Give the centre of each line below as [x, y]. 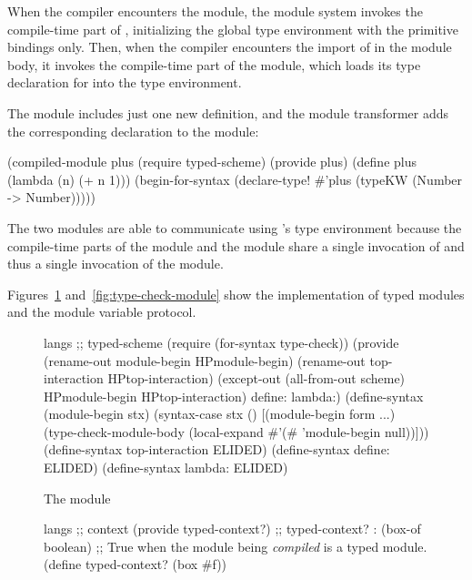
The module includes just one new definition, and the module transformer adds [228, 112]
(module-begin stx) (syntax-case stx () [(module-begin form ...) [220, 414]
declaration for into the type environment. [125, 82]
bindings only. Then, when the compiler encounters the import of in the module [230, 47]
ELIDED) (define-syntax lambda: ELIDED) [166, 468]
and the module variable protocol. [102, 312]
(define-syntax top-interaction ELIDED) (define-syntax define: [217, 449]
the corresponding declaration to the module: [133, 131]
